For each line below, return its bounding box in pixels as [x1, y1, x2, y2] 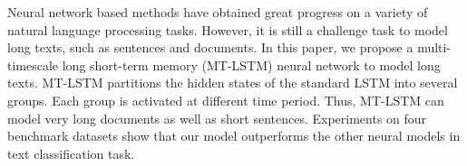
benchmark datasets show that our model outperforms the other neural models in [7, 126, 461, 145]
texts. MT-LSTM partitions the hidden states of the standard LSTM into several [7, 73, 458, 92]
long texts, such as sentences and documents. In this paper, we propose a [7, 38, 413, 57]
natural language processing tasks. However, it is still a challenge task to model [7, 20, 448, 39]
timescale [7, 55, 59, 74]
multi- [417, 38, 452, 57]
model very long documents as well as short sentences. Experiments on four [7, 108, 427, 127]
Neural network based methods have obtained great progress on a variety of [7, 3, 428, 21]
